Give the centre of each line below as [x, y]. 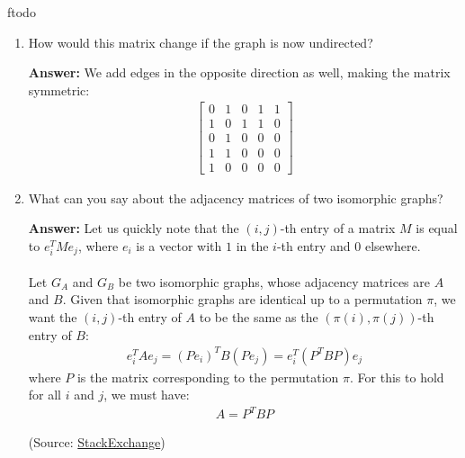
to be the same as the [259, 316]
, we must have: [147, 395]
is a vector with [179, 245]
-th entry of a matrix [338, 228]
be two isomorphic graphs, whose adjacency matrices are [274, 281]
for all [45, 395]
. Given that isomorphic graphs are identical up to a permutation [242, 299]
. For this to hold [397, 377]
